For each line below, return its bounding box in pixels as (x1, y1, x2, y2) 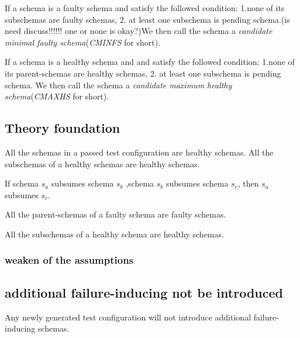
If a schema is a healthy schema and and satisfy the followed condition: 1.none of (5, 56, 295, 68)
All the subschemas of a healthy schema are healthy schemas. (5, 227, 224, 240)
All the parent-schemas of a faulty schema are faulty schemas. (5, 208, 226, 220)
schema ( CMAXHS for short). (5, 90, 109, 102)
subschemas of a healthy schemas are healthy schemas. (5, 157, 200, 170)
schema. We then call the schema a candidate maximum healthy (5, 78, 232, 91)
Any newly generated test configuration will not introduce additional (5, 311, 251, 323)
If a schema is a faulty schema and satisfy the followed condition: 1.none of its (5, 2, 285, 13)
